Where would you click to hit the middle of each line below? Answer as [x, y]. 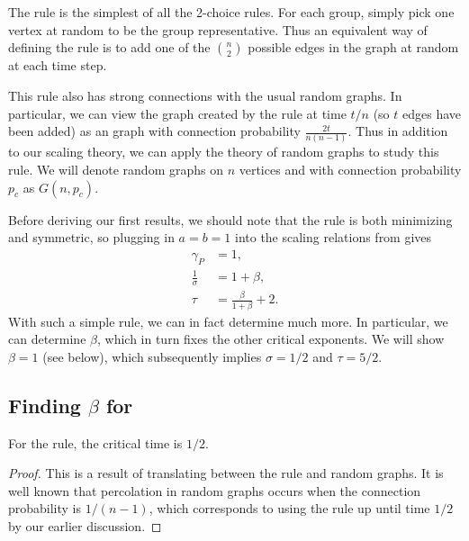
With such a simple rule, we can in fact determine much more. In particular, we [228, 321]
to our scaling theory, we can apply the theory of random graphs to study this [224, 152]
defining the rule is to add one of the [109, 47]
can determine [47, 339]
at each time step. [58, 65]
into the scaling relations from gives [333, 237]
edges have [432, 113]
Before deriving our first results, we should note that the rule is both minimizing [230, 219]
